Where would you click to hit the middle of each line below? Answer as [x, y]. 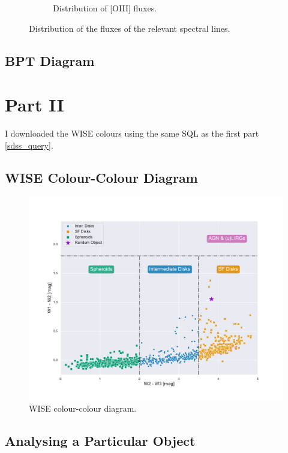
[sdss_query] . [29, 145]
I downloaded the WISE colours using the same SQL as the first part [132, 133]
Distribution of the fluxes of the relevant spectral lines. [130, 28]
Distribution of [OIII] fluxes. [105, 8]
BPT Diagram [50, 60]
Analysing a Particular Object [100, 441]
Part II [34, 105]
